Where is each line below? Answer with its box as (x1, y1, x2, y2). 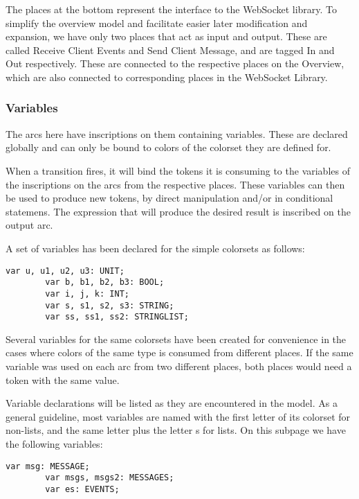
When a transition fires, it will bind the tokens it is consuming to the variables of (6, 163, 350, 177)
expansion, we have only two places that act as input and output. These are (6, 29, 327, 44)
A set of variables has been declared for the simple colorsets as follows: (6, 240, 305, 255)
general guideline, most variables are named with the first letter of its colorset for (6, 409, 351, 423)
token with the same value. (6, 372, 120, 387)
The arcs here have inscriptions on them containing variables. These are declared (6, 126, 348, 141)
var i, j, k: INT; (45, 288, 129, 299)
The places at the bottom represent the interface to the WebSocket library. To (6, 2, 338, 16)
